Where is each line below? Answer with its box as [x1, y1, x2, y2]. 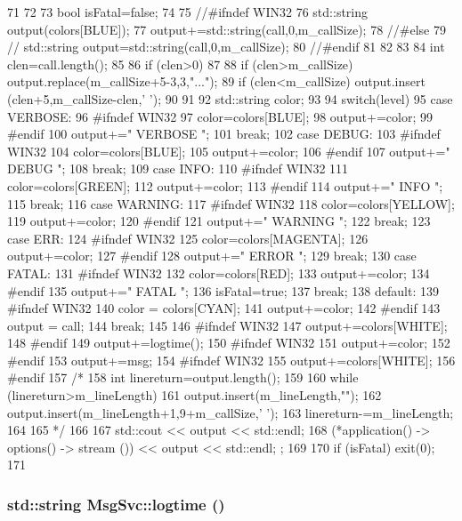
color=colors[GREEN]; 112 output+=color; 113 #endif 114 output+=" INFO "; [7, 176, 443, 195]
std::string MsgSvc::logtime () [7, 493, 225, 515]
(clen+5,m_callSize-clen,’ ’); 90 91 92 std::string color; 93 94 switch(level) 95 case [7, 89, 453, 108]
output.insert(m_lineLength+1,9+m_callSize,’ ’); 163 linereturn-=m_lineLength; [7, 403, 454, 421]
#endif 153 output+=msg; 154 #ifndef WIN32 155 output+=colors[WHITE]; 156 [7, 350, 456, 369]
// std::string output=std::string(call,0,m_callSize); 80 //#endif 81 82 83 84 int [7, 37, 445, 56]
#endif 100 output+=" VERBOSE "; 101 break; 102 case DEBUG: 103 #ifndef [7, 124, 441, 143]
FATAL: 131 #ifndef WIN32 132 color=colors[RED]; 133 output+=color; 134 [7, 263, 430, 282]
